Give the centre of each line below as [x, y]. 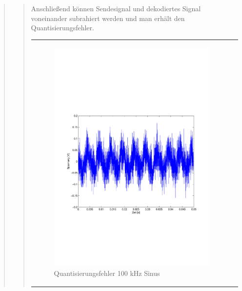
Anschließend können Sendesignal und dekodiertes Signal [116, 8]
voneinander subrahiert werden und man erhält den [108, 18]
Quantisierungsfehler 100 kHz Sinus [107, 273]
